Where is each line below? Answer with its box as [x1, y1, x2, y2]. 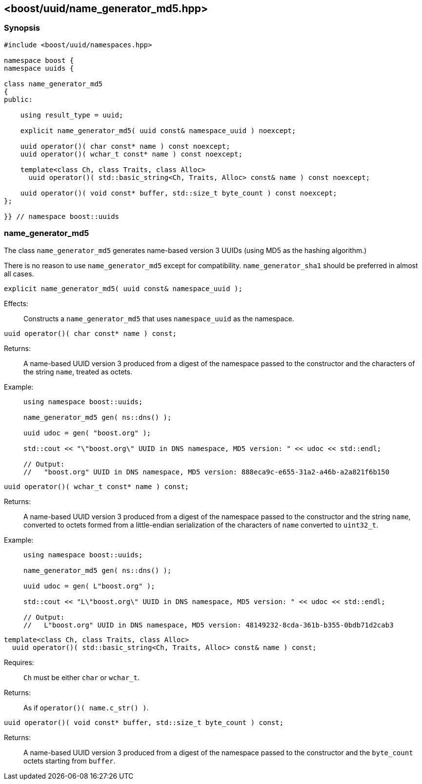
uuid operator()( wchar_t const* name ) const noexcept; [20, 150, 242, 158]
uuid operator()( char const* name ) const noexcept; [20, 142, 230, 150]
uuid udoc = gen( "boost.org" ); [23, 429, 151, 437]
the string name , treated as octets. [23, 367, 133, 376]
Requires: [4, 658, 34, 666]
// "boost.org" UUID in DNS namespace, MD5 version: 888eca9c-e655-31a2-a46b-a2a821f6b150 [23, 468, 390, 476]
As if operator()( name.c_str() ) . [23, 703, 149, 712]
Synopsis [4, 23, 40, 33]
